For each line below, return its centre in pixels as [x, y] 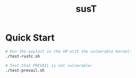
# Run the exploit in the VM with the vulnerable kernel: [69, 51]
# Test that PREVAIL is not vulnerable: [49, 65]
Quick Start [30, 38]
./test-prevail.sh [25, 70]
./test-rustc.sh [23, 56]
